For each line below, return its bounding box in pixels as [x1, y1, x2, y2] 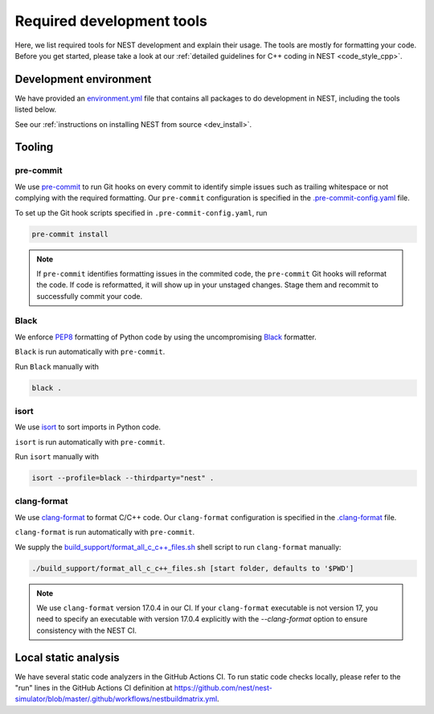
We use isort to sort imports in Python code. [14, 422, 161, 432]
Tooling [14, 141, 54, 154]
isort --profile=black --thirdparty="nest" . [31, 474, 215, 482]
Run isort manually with [14, 452, 100, 462]
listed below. [14, 105, 57, 114]
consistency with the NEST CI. [36, 626, 137, 635]
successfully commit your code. [36, 291, 143, 301]
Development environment [14, 72, 152, 86]
